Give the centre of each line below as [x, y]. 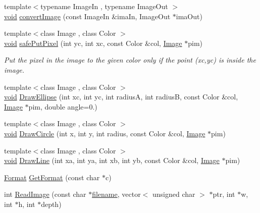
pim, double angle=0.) [63, 106]
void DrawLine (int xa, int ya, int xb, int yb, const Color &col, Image [112, 160]
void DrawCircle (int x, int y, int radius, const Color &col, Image [105, 133]
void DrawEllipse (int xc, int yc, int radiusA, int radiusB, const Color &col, [121, 97]
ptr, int [224, 194]
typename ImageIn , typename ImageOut [104, 6]
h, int [27, 204]
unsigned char [174, 194]
